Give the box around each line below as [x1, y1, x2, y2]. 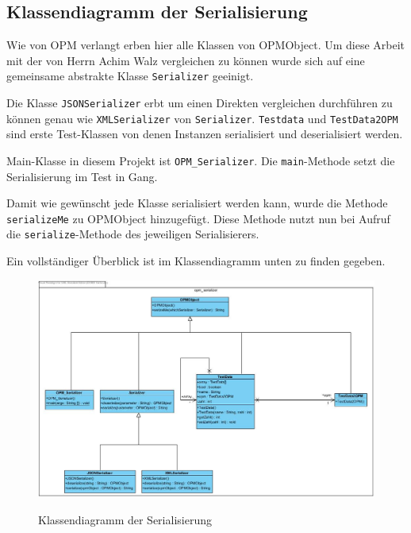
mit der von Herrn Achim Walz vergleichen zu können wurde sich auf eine [6, 52, 365, 68]
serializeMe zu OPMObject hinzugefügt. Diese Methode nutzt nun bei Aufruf [6, 210, 390, 226]
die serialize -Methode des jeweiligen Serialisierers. [6, 226, 259, 242]
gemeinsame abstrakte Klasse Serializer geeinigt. [6, 68, 254, 84]
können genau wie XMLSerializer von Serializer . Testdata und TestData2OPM [6, 110, 398, 126]
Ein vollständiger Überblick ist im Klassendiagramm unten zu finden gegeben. [6, 253, 386, 269]
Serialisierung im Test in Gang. [6, 168, 158, 184]
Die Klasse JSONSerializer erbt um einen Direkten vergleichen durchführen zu [6, 95, 393, 111]
